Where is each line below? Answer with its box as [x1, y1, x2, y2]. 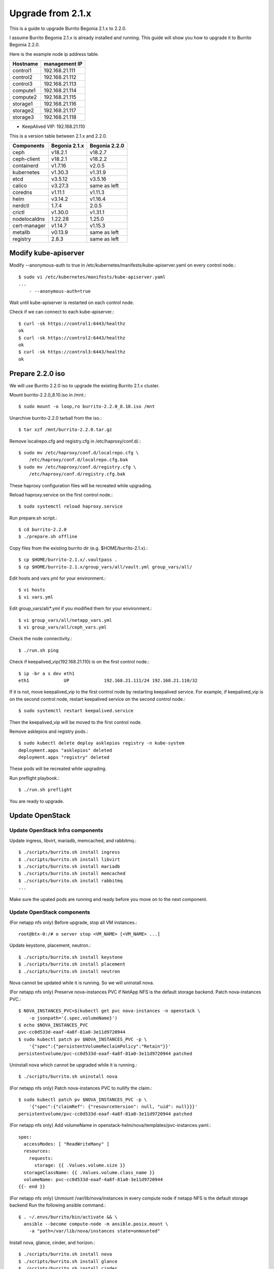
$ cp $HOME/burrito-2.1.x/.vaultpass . [18, 557, 118, 563]
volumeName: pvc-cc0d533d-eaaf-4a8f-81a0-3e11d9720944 [23, 1177, 163, 1182]
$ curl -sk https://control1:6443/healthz [18, 320, 126, 326]
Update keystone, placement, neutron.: [9, 942, 91, 949]
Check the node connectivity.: [9, 636, 73, 642]
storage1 [12, 101, 33, 108]
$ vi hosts [18, 587, 46, 593]
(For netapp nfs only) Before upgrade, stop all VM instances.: [9, 919, 137, 925]
